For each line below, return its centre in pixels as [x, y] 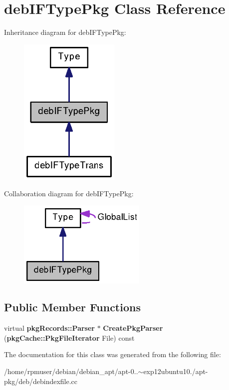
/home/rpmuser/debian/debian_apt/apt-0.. [71, 371]
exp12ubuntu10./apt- [176, 371]
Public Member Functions [72, 307]
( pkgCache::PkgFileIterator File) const [69, 337]
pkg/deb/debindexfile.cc [41, 381]
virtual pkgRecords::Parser [49, 328]
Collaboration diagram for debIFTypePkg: [69, 194]
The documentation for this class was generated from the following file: [113, 354]
